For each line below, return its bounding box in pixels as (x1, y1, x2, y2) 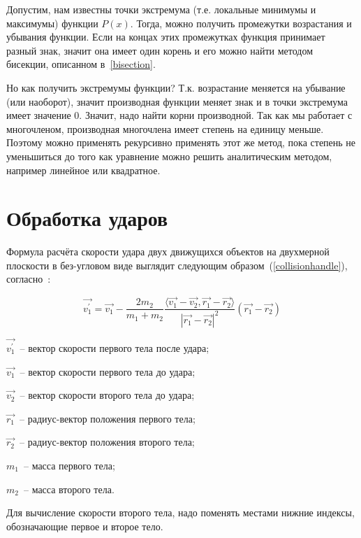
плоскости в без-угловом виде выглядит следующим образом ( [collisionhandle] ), (6, 257, 348, 272)
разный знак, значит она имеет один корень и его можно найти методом (6, 43, 314, 57)
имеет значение (6, 108, 71, 122)
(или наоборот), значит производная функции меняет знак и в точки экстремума (6, 94, 348, 108)
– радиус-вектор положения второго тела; (20, 434, 195, 449)
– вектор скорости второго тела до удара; (20, 388, 195, 402)
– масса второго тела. (23, 481, 115, 496)
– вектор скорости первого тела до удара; (20, 364, 196, 378)
